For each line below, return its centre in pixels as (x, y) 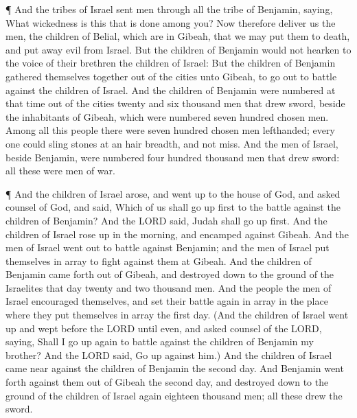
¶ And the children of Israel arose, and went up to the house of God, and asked (173, 193)
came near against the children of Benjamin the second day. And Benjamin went (175, 368)
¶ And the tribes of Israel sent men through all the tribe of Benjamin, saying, (169, 9)
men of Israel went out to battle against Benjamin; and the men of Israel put (168, 247)
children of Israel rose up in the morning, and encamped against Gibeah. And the (177, 234)
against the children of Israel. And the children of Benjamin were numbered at (171, 90)
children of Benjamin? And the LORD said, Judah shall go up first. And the (166, 220)
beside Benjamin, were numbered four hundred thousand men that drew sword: (173, 157)
